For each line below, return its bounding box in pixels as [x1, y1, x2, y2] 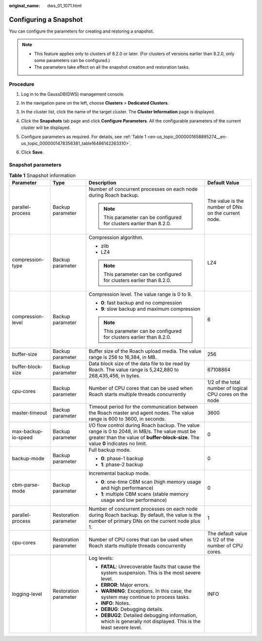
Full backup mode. [88, 446, 131, 453]
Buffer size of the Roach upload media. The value [88, 348, 201, 355]
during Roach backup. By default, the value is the [88, 511, 201, 518]
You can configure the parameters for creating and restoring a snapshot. [9, 28, 154, 34]
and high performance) [100, 484, 154, 491]
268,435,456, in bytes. [88, 372, 141, 379]
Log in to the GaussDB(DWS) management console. [21, 91, 125, 97]
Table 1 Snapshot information [9, 172, 76, 178]
